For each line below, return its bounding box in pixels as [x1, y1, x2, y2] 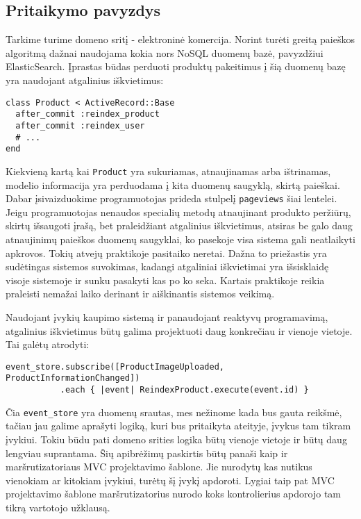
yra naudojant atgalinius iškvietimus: [6, 72, 164, 87]
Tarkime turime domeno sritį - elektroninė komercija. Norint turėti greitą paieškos [6, 32, 355, 47]
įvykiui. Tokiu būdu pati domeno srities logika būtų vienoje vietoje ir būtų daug [6, 431, 347, 446]
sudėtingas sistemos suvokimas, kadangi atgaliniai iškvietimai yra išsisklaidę [6, 259, 329, 274]
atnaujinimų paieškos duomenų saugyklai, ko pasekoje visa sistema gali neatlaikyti [6, 231, 355, 246]
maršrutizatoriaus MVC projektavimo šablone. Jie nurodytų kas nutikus [6, 459, 312, 474]
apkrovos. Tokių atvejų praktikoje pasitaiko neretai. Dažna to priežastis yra [6, 245, 327, 260]
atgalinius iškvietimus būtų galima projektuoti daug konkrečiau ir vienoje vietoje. [6, 323, 353, 338]
